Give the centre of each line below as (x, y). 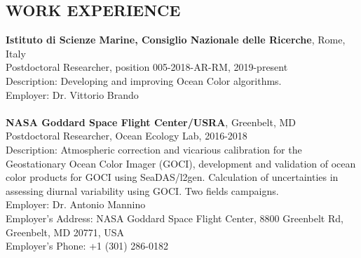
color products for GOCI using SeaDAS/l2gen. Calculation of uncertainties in (172, 177)
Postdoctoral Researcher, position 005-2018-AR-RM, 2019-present (147, 67)
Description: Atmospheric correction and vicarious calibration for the (154, 149)
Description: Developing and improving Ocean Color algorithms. (144, 80)
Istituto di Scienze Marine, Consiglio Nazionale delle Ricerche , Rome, (176, 40)
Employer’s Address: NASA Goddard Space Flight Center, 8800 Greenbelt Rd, (175, 218)
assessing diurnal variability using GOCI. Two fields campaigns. (142, 190)
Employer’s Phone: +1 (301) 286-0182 (87, 246)
